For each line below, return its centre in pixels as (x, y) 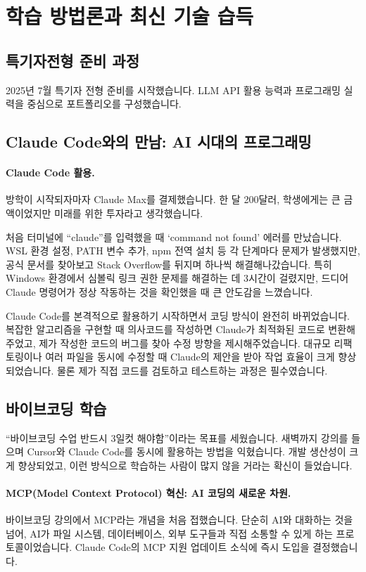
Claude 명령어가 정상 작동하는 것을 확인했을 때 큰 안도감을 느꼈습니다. (159, 291)
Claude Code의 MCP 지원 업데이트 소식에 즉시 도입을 (192, 547)
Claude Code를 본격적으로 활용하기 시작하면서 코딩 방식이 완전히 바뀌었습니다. (178, 315)
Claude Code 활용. (50, 173)
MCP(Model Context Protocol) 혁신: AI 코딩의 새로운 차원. (149, 493)
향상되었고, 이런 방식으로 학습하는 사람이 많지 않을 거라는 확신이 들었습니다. (185, 465)
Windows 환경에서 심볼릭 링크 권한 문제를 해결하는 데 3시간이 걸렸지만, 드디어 (177, 278)
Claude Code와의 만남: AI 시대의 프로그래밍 (159, 142)
